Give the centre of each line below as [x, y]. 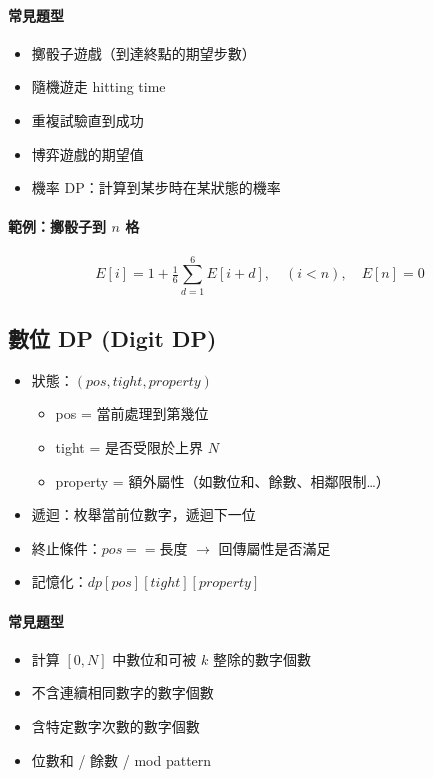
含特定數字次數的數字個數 [115, 726]
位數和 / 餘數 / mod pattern [121, 759]
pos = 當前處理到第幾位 [132, 413]
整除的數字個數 [261, 658]
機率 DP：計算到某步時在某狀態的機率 [156, 187]
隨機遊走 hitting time [98, 86]
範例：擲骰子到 [57, 226]
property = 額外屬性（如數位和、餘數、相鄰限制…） [222, 480]
